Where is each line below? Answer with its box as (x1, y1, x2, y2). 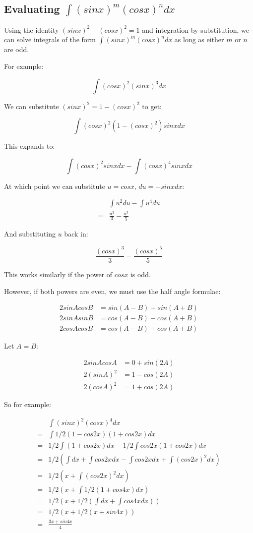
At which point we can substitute (4, 180, 105, 191)
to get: (142, 101, 162, 111)
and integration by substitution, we (142, 24, 249, 35)
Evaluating (4, 1, 60, 16)
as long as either (174, 34, 224, 45)
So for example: (4, 399, 51, 410)
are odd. (4, 44, 29, 55)
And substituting (4, 228, 56, 238)
